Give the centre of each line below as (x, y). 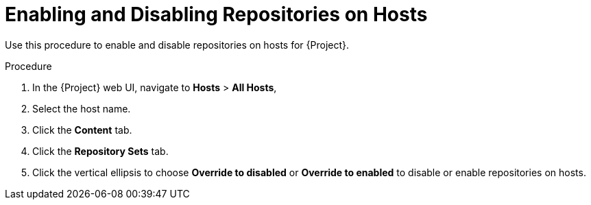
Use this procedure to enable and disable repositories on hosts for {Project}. (177, 45)
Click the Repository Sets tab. (100, 151)
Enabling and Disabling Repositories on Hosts (216, 14)
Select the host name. (82, 108)
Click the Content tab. (82, 130)
